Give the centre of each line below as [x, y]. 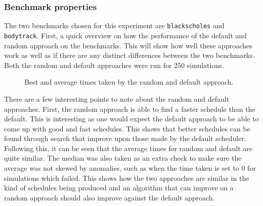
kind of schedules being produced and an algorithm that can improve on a [119, 188]
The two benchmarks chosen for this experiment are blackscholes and [114, 25]
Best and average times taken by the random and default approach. [129, 82]
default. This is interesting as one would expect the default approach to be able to [131, 119]
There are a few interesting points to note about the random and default [117, 98]
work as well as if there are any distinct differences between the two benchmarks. [129, 55]
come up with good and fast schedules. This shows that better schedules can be [127, 128]
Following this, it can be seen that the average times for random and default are [128, 148]
